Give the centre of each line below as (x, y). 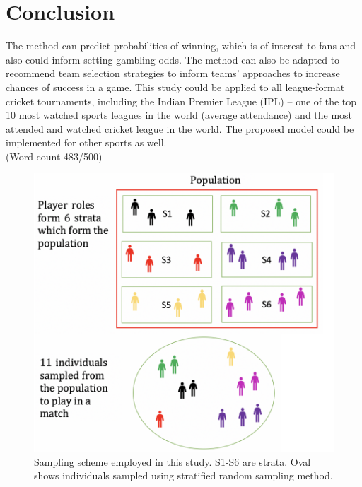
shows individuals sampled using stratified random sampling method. (183, 475)
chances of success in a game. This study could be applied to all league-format (175, 87)
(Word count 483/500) (54, 156)
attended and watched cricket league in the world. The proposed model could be (180, 128)
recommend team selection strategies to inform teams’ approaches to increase (173, 73)
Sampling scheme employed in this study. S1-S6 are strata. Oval (173, 461)
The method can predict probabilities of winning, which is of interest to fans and (181, 46)
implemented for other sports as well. (86, 142)
